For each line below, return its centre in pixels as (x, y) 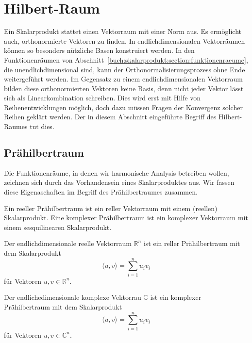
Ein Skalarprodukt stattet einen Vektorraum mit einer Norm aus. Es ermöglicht (123, 31)
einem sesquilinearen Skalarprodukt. (58, 227)
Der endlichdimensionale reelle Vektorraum (68, 243)
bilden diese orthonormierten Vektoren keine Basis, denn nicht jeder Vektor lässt (124, 88)
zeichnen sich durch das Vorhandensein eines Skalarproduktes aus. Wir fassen (119, 182)
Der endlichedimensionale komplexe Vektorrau (73, 297)
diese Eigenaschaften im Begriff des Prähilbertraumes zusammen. (101, 192)
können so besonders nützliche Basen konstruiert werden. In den (99, 50)
